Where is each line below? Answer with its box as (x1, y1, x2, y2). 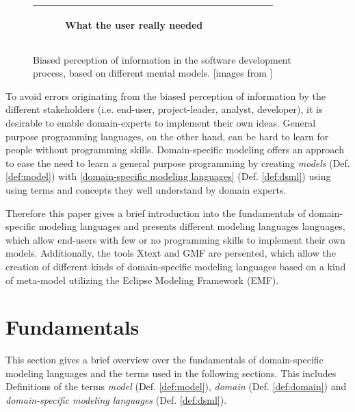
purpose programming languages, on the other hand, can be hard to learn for (5, 129, 329, 143)
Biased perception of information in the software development (33, 52, 291, 66)
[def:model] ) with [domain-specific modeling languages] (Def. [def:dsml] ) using (5, 169, 331, 183)
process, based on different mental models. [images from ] (33, 66, 273, 80)
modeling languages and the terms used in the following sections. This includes (5, 365, 337, 380)
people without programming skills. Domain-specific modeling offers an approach (5, 142, 344, 157)
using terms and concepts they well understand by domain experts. (5, 182, 287, 196)
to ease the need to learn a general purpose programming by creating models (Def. (5, 155, 350, 170)
